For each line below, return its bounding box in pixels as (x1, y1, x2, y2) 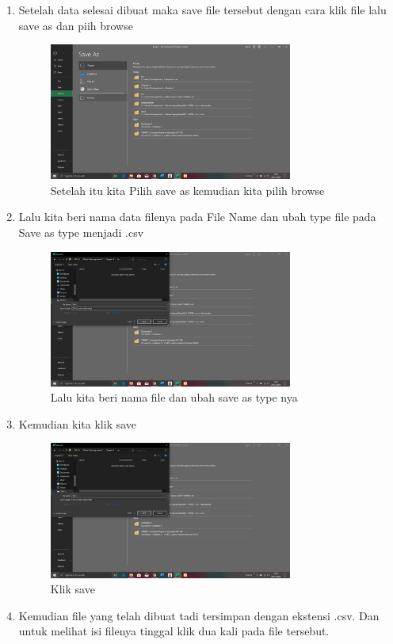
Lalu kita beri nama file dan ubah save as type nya (50, 389, 298, 406)
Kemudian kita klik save (18, 415, 137, 432)
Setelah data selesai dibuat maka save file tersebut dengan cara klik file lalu (18, 2, 387, 17)
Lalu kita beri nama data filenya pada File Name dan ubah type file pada (18, 208, 376, 225)
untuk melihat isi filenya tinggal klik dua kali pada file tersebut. (18, 623, 330, 639)
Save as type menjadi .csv (18, 224, 144, 241)
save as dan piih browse (18, 17, 133, 33)
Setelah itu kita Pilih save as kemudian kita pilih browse (50, 181, 325, 198)
